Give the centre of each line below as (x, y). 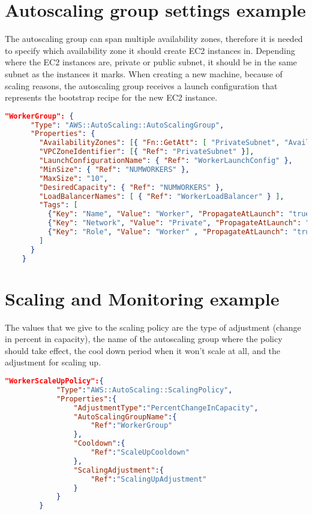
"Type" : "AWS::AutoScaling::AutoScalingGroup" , (127, 125)
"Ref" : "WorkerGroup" (132, 426)
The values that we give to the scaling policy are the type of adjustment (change (153, 327)
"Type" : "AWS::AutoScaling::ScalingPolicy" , (144, 390)
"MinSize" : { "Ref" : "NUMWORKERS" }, (114, 169)
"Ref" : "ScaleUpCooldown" (140, 453)
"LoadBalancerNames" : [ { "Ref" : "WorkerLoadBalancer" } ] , (162, 196)
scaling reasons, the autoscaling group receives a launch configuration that (141, 85)
